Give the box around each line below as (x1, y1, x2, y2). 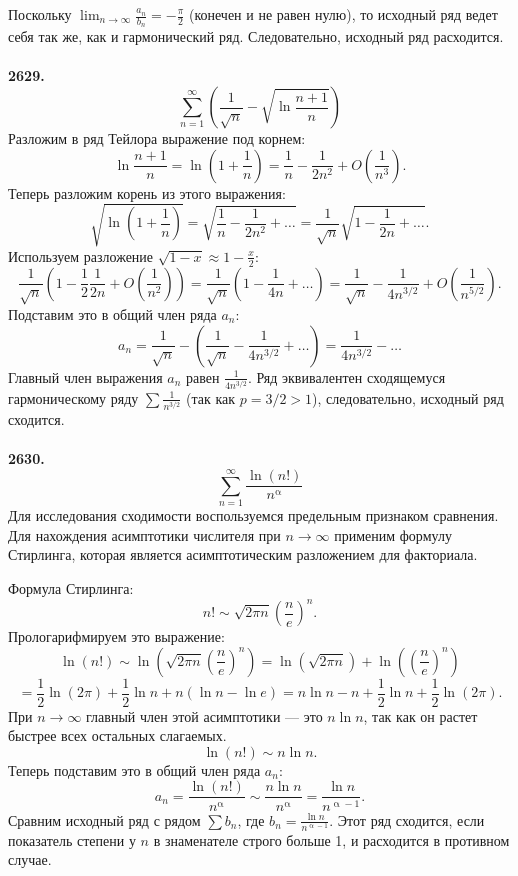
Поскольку (8, 4, 72, 24)
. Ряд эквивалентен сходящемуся (248, 366, 446, 387)
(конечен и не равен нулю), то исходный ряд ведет (188, 4, 498, 24)
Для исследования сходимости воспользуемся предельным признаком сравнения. (8, 505, 499, 526)
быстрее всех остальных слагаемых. (8, 725, 227, 746)
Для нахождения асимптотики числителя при (8, 524, 281, 545)
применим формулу (334, 524, 452, 545)
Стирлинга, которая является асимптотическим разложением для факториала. (8, 544, 478, 565)
